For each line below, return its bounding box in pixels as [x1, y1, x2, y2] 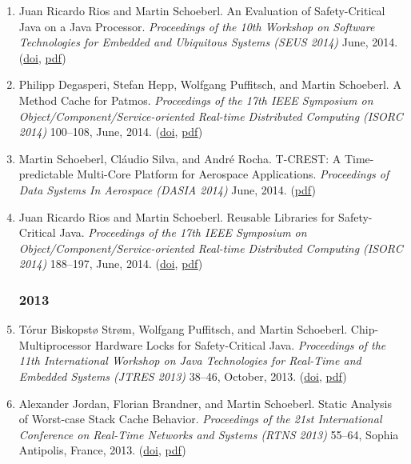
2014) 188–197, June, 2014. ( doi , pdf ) [18, 255, 203, 272]
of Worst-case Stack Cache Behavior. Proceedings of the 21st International [18, 410, 382, 427]
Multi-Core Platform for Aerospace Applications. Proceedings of [77, 166, 389, 182]
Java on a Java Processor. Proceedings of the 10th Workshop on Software [18, 18, 375, 34]
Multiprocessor [18, 336, 92, 353]
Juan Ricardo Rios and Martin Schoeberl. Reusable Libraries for [18, 208, 335, 225]
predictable [18, 166, 74, 182]
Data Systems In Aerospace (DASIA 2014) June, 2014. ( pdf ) [18, 181, 316, 198]
